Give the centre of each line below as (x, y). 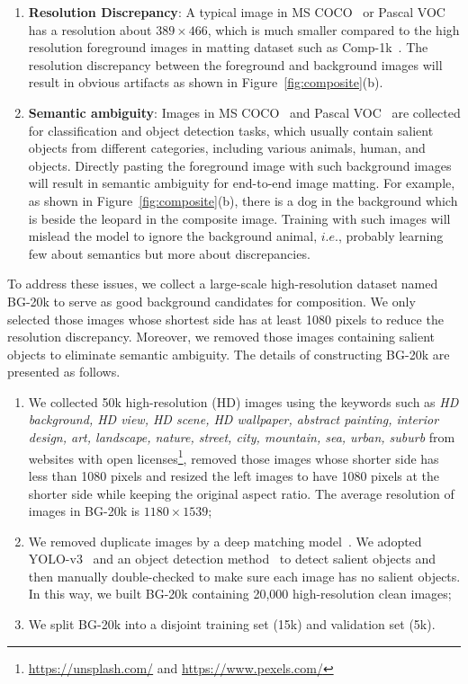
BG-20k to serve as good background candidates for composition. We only (211, 301)
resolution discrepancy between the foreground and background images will (235, 64)
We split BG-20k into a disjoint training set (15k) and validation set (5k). (232, 624)
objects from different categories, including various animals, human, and (227, 148)
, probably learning (391, 236)
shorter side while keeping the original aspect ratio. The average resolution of (241, 493)
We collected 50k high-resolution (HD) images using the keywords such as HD (243, 401)
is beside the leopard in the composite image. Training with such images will (239, 218)
